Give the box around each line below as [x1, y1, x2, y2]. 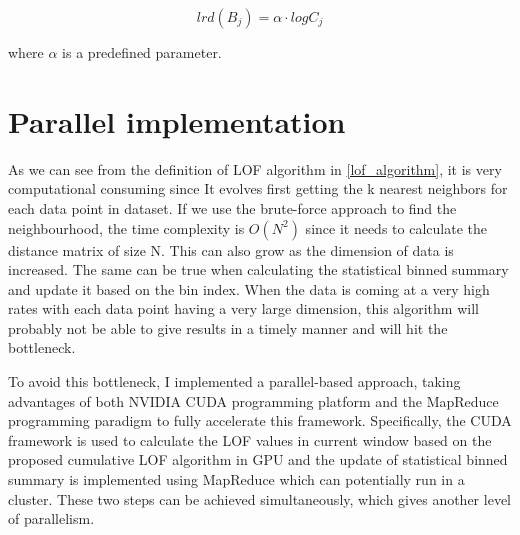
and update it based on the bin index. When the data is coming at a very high [8, 278, 490, 299]
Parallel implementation [8, 100, 346, 141]
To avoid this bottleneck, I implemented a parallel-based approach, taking [8, 371, 461, 392]
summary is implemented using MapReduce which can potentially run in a [8, 469, 465, 490]
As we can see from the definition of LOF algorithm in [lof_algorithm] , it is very [8, 158, 502, 179]
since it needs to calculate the [305, 217, 487, 238]
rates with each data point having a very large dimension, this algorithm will [8, 298, 479, 319]
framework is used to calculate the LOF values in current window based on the [8, 429, 492, 450]
